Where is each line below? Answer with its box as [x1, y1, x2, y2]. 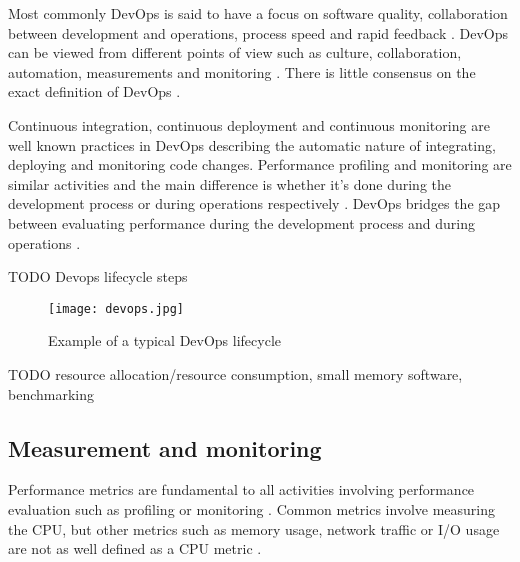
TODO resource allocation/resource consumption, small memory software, [8, 363, 463, 384]
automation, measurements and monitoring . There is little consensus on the [8, 61, 476, 82]
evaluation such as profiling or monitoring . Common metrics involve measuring [8, 498, 496, 519]
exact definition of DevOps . [8, 81, 181, 102]
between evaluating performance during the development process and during [8, 212, 476, 233]
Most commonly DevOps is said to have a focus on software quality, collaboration [8, 3, 508, 23]
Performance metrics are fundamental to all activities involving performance [8, 479, 475, 500]
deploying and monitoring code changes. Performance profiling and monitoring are [8, 154, 512, 175]
